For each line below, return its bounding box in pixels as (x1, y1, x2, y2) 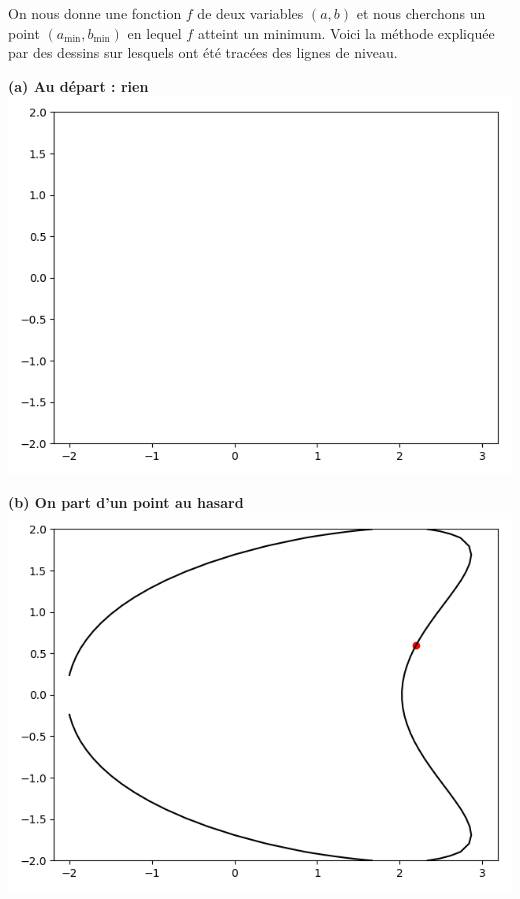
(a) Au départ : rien (8, 75, 149, 96)
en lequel (127, 22, 182, 43)
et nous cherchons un (356, 3, 486, 23)
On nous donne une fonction (8, 3, 182, 23)
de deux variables (197, 3, 304, 23)
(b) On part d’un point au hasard (8, 491, 244, 512)
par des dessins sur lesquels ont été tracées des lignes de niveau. (8, 42, 398, 63)
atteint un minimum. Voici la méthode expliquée (197, 22, 495, 43)
